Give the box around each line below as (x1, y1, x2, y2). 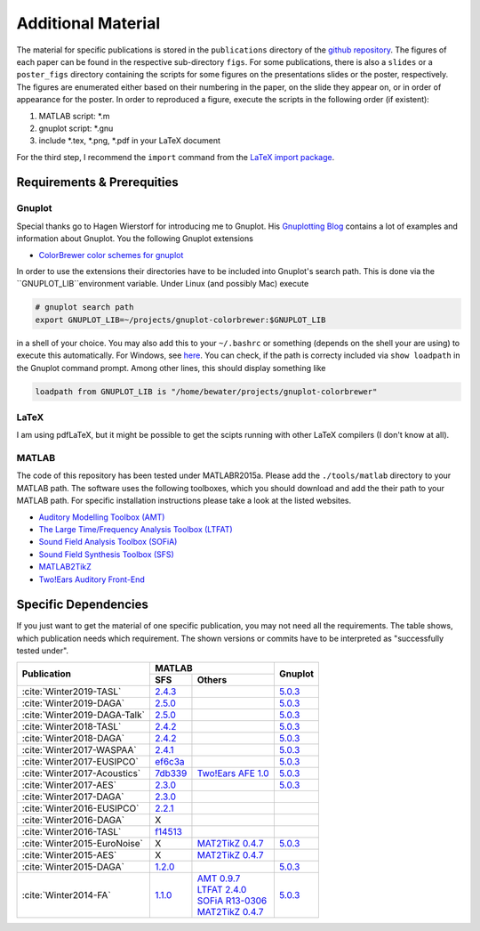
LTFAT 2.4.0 (196, 883, 247, 895)
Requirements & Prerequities (16, 174, 180, 190)
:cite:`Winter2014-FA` (21, 888, 111, 901)
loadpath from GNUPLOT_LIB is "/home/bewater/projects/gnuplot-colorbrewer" (35, 386, 378, 396)
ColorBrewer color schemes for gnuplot (38, 249, 184, 260)
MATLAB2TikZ (38, 562, 92, 572)
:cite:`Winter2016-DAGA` (21, 814, 124, 826)
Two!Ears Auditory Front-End (38, 574, 146, 585)
